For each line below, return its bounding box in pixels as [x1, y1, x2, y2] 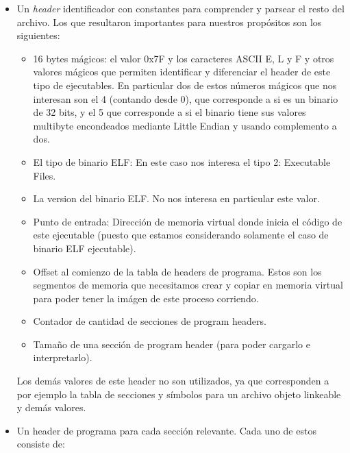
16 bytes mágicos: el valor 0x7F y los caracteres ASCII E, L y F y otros [33, 51, 334, 65]
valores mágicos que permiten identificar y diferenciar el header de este [33, 64, 331, 79]
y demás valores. [16, 400, 86, 415]
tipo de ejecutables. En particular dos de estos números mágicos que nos [33, 77, 337, 92]
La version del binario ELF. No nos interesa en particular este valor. [33, 191, 320, 206]
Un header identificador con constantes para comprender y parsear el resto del [16, 1, 345, 15]
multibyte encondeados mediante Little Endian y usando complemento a [33, 118, 337, 132]
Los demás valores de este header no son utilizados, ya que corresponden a [16, 374, 329, 388]
